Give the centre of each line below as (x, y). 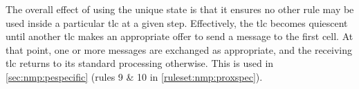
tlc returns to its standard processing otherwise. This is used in (140, 63)
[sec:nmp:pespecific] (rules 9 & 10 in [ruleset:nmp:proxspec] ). (134, 76)
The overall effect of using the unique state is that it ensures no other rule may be (180, 9)
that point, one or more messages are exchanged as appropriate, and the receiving (179, 49)
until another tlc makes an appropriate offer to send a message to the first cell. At (179, 36)
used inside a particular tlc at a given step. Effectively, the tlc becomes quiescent (177, 22)
